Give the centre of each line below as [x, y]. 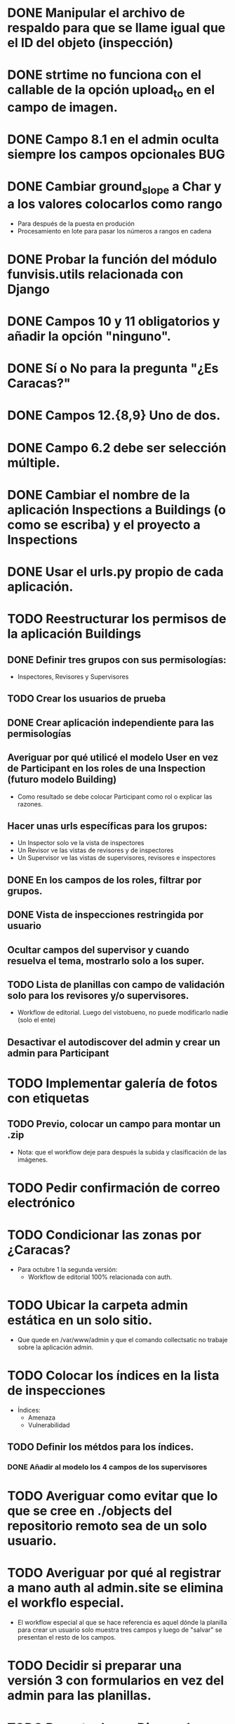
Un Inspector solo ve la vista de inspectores [81, 843]
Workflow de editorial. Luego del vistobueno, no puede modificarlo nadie [123, 1012]
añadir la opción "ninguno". [89, 336]
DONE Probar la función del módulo [112, 259]
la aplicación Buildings [74, 634]
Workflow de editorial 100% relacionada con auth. [100, 1277]
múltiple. [34, 463]
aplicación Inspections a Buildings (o [117, 509]
